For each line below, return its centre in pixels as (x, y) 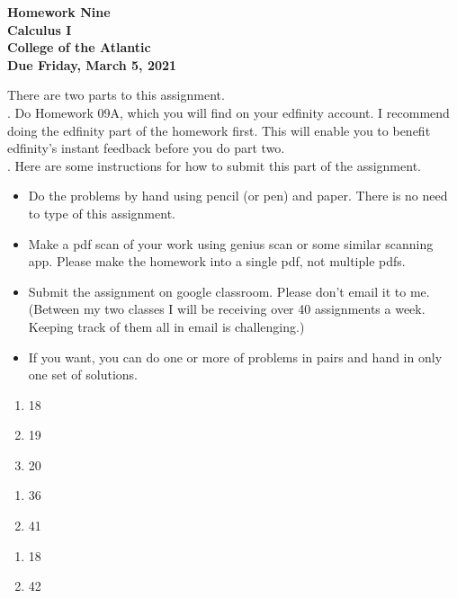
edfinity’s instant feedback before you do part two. (146, 148)
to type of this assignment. (102, 213)
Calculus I (40, 29)
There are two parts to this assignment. (116, 95)
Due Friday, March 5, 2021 (92, 64)
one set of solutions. (83, 375)
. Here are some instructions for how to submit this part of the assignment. (214, 165)
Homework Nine (59, 12)
